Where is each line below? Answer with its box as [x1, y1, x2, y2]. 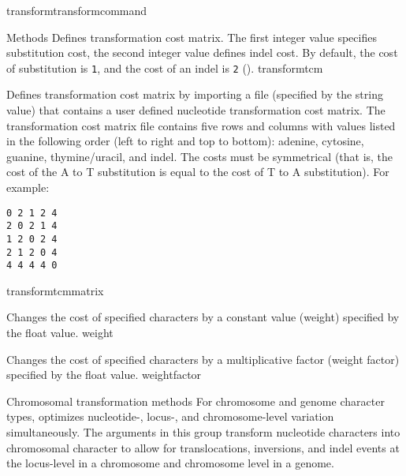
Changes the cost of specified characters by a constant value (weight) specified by [6, 309, 400, 325]
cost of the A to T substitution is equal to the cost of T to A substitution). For [6, 163, 389, 180]
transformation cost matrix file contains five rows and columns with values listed [6, 117, 396, 133]
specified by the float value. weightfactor [6, 366, 202, 383]
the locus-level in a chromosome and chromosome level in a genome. [6, 455, 334, 471]
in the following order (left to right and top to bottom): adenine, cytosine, [6, 133, 364, 149]
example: [6, 179, 50, 195]
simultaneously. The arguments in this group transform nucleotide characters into [6, 424, 400, 440]
